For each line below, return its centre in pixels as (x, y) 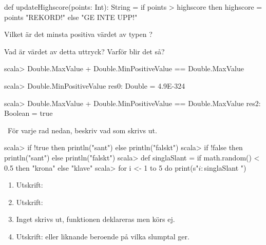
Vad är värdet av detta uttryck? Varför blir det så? (84, 51)
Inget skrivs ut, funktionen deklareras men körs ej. (96, 219)
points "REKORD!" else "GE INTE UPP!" (71, 17)
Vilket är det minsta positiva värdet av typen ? (78, 34)
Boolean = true (28, 113)
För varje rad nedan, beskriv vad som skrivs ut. (82, 130)
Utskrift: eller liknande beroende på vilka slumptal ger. (103, 236)
